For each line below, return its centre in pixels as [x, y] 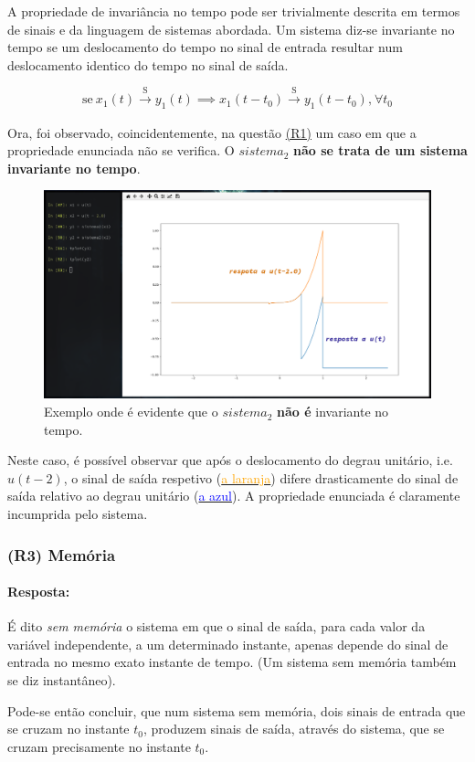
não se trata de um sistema [380, 150]
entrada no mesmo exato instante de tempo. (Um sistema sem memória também [232, 662]
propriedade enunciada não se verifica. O [121, 150]
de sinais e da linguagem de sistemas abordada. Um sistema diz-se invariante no [231, 29]
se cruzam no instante [69, 729]
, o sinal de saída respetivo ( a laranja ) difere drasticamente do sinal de [261, 477]
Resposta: [39, 592]
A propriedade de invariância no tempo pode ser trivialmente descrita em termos [234, 11]
